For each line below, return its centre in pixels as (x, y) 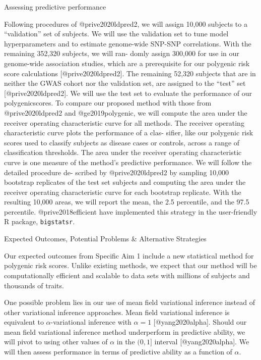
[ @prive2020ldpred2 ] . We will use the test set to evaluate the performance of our (128, 93)
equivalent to (24, 322)
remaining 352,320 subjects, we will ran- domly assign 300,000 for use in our (122, 53)
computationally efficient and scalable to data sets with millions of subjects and (127, 275)
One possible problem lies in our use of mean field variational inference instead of (129, 302)
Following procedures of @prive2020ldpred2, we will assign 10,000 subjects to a (126, 23)
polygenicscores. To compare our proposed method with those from (108, 103)
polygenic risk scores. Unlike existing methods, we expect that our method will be (130, 265)
